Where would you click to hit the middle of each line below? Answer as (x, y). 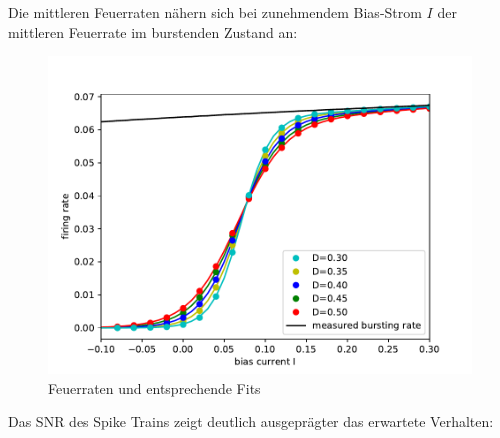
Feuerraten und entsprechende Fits (154, 387)
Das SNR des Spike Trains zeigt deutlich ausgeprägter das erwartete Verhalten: (251, 421)
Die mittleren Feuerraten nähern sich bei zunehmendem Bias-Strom (215, 12)
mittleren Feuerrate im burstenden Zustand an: (153, 31)
